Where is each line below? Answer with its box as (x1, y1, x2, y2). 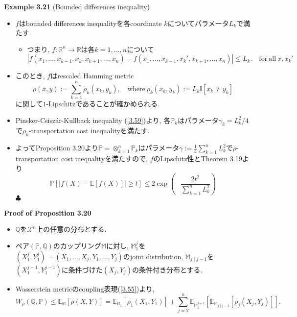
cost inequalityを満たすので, (61, 153, 148, 164)
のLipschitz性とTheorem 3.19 (153, 153, 242, 164)
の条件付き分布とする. (132, 264, 203, 274)
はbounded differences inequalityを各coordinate (19, 18, 162, 28)
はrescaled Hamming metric (50, 71, 134, 81)
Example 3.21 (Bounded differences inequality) (4, 1, 150, 11)
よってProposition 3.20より (15, 143, 98, 153)
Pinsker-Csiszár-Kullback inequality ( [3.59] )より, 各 (15, 115, 171, 125)
